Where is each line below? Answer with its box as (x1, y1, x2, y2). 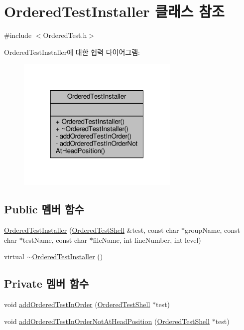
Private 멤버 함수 (4, 276, 89, 291)
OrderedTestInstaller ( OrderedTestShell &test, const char (4, 224, 179, 235)
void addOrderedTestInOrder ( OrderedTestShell (4, 299, 150, 309)
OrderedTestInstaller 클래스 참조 (4, 1, 225, 21)
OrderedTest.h (43, 30, 87, 40)
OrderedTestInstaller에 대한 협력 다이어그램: (4, 46, 140, 57)
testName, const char (22, 234, 88, 245)
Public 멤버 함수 (4, 201, 84, 217)
